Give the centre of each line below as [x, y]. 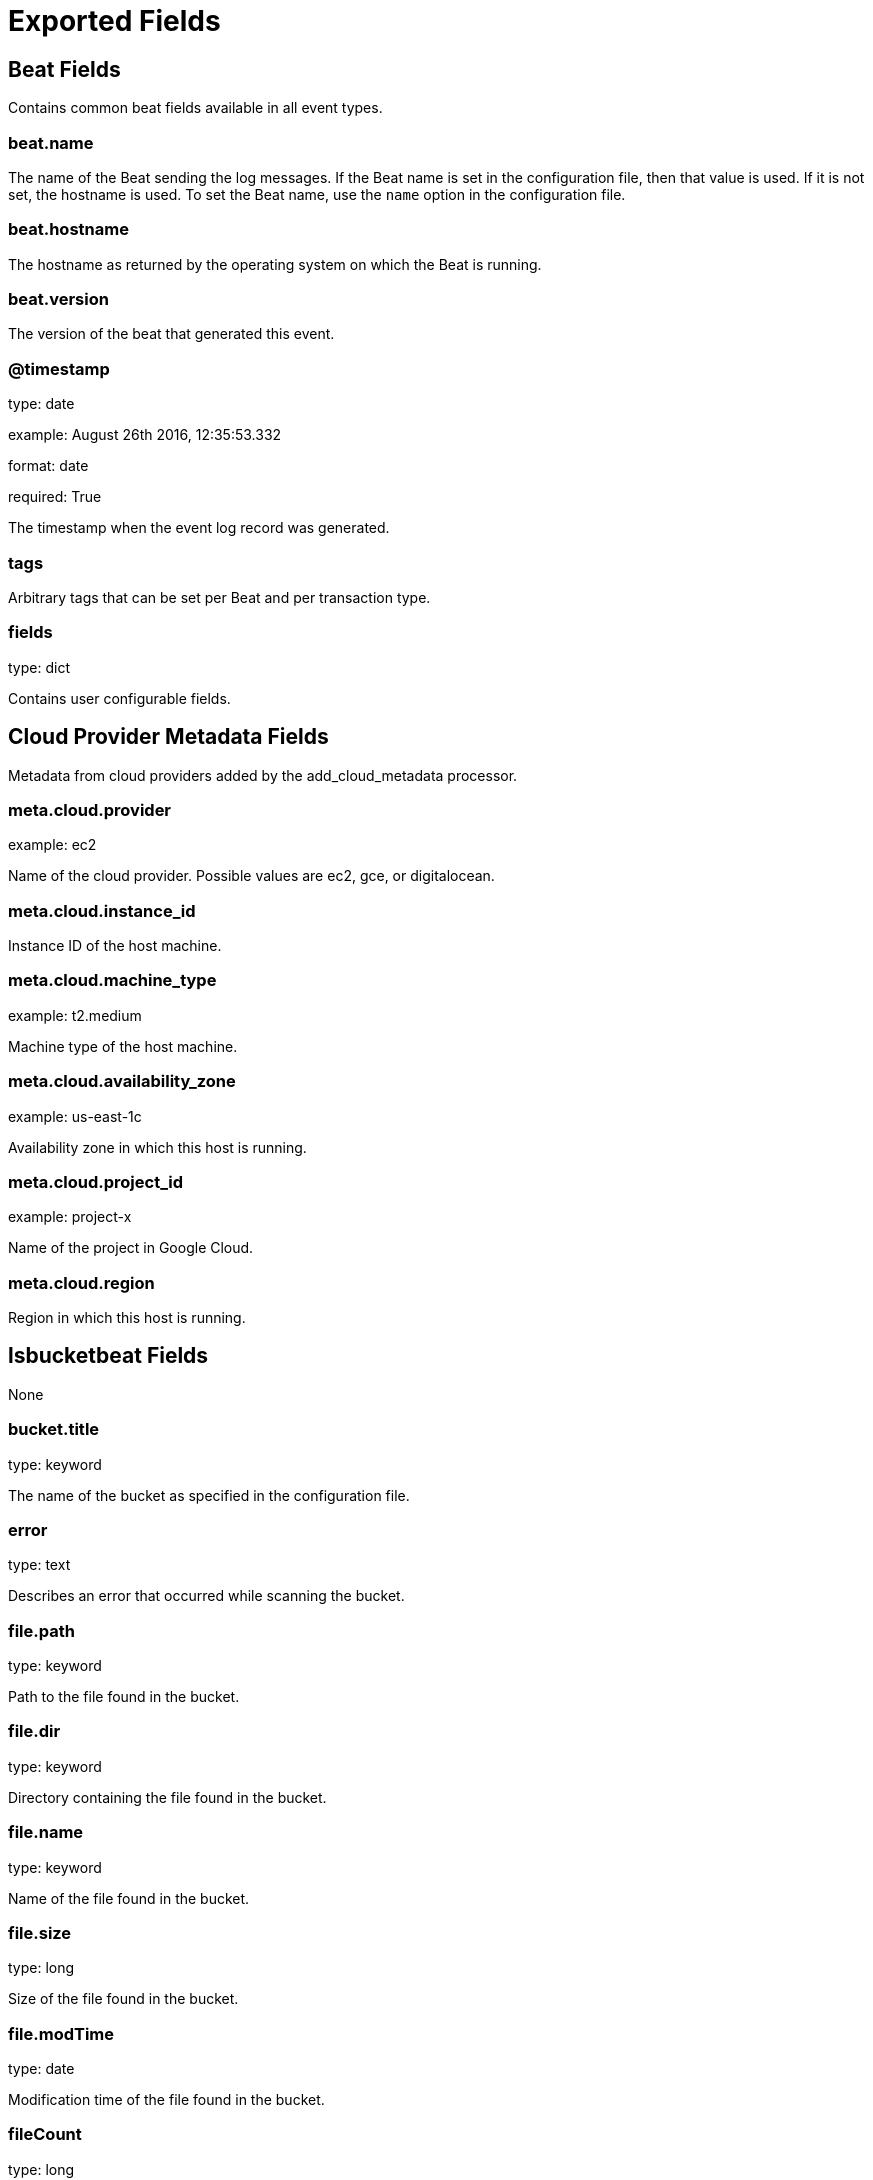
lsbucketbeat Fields [108, 1356]
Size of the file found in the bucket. [123, 1999]
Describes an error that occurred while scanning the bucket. [206, 1596]
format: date [48, 466]
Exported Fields [114, 21]
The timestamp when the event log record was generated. [199, 528]
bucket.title [54, 1429]
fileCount [45, 2134]
